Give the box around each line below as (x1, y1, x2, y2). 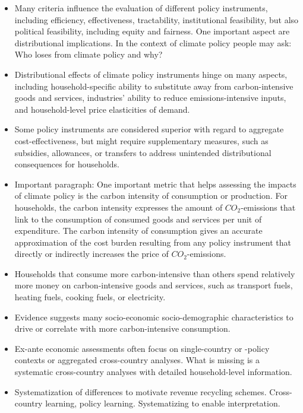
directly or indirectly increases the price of (14, 247, 169, 260)
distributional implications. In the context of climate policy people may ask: (14, 36, 292, 49)
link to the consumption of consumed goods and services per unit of (14, 212, 262, 225)
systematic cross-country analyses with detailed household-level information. (14, 366, 292, 378)
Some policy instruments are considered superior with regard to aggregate (14, 123, 284, 135)
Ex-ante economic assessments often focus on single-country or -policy (14, 342, 270, 354)
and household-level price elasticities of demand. (14, 103, 190, 115)
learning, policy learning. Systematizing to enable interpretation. (45, 397, 280, 409)
